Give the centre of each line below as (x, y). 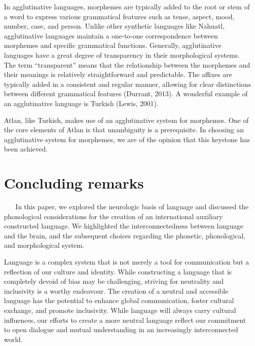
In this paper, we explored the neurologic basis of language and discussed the (132, 207)
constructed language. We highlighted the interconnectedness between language (124, 226)
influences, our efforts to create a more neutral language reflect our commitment (125, 320)
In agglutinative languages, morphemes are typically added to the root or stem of (127, 6)
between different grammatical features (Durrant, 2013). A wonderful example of (126, 94)
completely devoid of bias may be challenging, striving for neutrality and (114, 281)
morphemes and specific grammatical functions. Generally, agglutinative (113, 45)
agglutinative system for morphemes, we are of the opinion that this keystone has (127, 139)
